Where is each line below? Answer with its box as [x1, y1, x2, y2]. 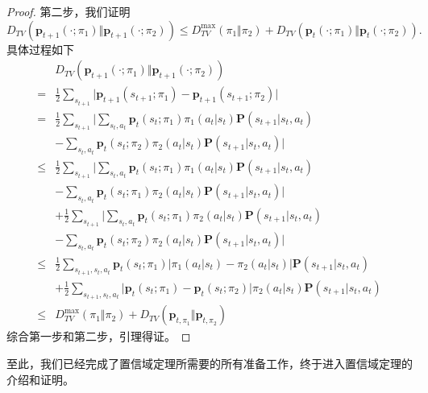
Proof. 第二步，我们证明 [6, 3, 131, 19]
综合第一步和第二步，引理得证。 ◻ [6, 328, 191, 345]
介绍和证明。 [6, 370, 74, 387]
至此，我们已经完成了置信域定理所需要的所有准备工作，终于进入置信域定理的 [6, 355, 413, 372]
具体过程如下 [6, 40, 74, 57]
